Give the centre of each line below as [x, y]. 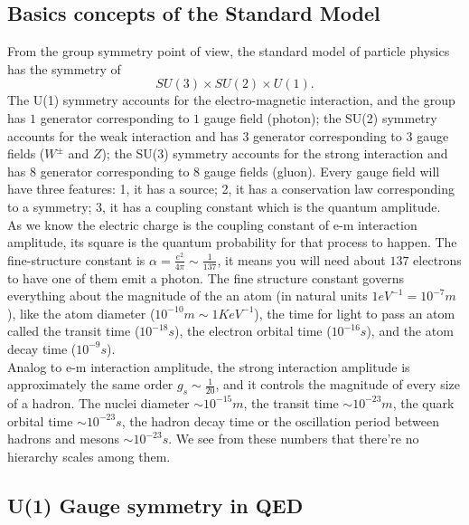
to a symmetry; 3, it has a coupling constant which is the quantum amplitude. [224, 206]
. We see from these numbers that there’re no [294, 439]
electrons [437, 259]
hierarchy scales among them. [89, 456]
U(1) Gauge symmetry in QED [155, 505]
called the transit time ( [74, 331]
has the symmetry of [64, 68]
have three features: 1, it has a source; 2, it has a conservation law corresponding [231, 189]
